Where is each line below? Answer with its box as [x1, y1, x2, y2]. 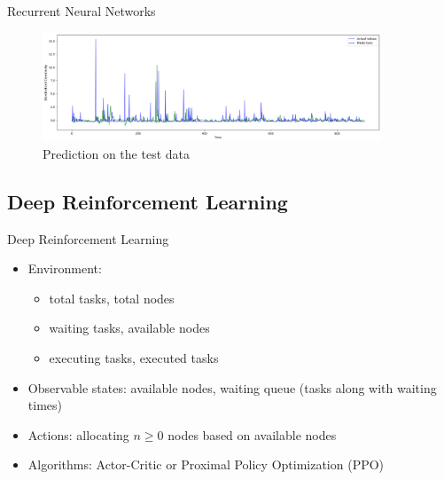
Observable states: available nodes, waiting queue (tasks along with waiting [27, 378, 437, 397]
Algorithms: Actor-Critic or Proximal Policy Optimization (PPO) [27, 455, 385, 474]
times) [27, 396, 62, 414]
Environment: [27, 259, 102, 278]
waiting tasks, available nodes [49, 319, 210, 337]
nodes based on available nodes [167, 425, 337, 444]
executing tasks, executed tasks [49, 348, 219, 366]
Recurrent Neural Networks [7, 2, 156, 20]
